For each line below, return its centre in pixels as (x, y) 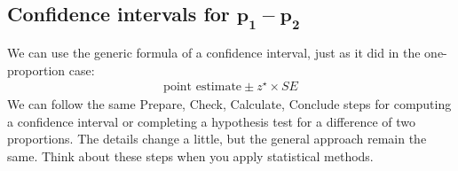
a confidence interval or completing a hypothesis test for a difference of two (212, 121)
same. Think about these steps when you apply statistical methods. (190, 156)
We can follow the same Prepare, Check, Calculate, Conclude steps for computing (229, 104)
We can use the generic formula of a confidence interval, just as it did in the (214, 52)
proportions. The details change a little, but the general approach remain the (217, 139)
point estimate (203, 87)
